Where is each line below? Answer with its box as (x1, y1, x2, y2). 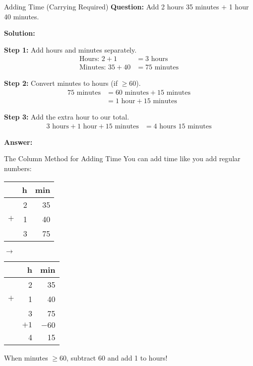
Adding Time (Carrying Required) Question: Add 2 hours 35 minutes (4, 1, 219, 11)
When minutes (4, 352, 48, 363)
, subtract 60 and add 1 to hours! (66, 352, 168, 363)
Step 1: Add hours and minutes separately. (4, 44, 137, 55)
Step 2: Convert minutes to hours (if (4, 78, 118, 88)
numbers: (4, 163, 32, 173)
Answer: (4, 136, 33, 147)
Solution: (4, 28, 35, 38)
